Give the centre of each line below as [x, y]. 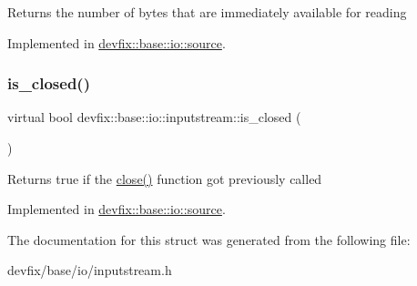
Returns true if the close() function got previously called [165, 178]
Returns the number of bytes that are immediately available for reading [207, 12]
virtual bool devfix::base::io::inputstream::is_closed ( [154, 117]
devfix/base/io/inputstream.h [90, 270]
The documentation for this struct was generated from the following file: [209, 239]
